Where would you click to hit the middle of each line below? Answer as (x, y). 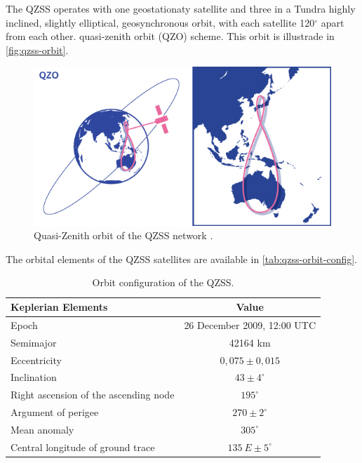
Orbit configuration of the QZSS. (163, 282)
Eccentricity (36, 360)
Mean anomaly (42, 429)
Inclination (34, 377)
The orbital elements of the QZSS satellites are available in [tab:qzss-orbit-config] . (182, 259)
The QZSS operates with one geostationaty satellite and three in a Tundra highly (181, 8)
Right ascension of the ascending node (93, 395)
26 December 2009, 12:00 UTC (250, 324)
